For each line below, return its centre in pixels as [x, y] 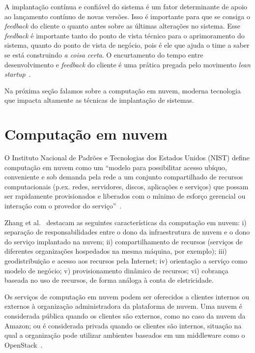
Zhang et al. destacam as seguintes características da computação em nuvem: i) [126, 222]
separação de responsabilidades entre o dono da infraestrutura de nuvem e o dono [127, 232]
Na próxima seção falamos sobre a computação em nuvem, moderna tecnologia [123, 90]
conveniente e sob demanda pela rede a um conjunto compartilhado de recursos [124, 177]
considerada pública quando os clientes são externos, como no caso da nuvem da [125, 315]
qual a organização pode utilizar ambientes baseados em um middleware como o [125, 335]
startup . [18, 74]
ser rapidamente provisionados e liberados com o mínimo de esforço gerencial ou [125, 196]
